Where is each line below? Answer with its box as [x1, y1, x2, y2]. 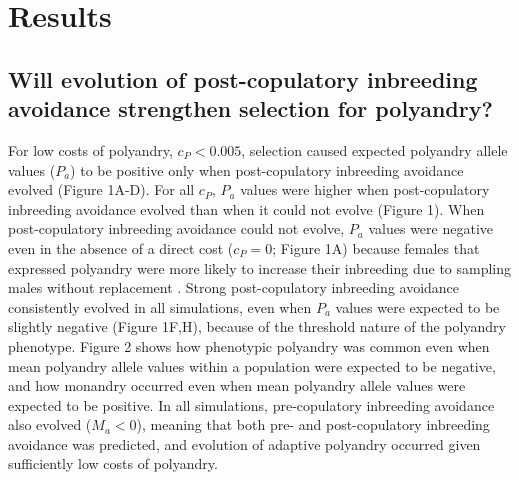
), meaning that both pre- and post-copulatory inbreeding [136, 414, 490, 435]
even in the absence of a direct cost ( [8, 237, 234, 258]
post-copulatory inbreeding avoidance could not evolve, [8, 218, 345, 239]
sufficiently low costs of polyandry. [8, 453, 218, 474]
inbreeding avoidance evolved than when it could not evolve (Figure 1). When [8, 198, 485, 219]
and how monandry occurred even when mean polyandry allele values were [8, 375, 466, 396]
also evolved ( [8, 414, 92, 435]
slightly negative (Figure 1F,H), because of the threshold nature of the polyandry [8, 316, 506, 337]
